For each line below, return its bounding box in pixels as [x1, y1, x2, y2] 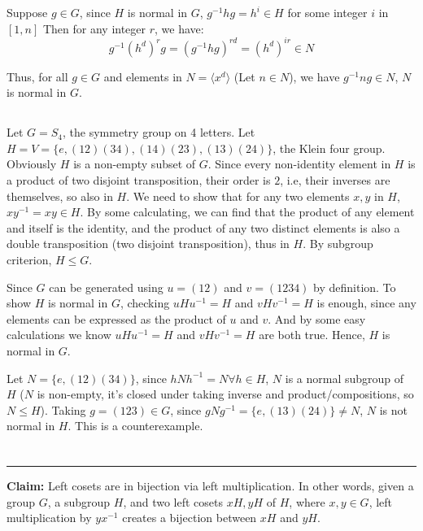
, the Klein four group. [273, 139, 386, 156]
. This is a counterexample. [68, 417, 203, 434]
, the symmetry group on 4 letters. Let [63, 124, 255, 141]
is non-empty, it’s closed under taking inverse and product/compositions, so [37, 385, 414, 403]
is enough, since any [316, 294, 416, 311]
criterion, [7, 251, 52, 268]
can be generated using [49, 278, 164, 295]
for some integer [287, 4, 368, 20]
